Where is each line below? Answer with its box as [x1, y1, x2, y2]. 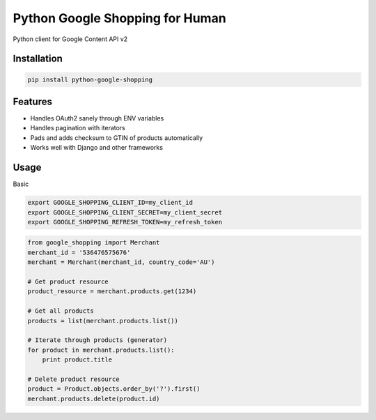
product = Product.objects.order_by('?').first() [27, 385, 201, 393]
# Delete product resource [27, 375, 120, 383]
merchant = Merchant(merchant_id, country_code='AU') [27, 258, 215, 266]
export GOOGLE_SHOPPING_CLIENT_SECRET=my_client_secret [27, 208, 223, 216]
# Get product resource [27, 278, 109, 286]
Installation [13, 53, 63, 65]
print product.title [42, 356, 113, 364]
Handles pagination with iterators [30, 124, 125, 132]
